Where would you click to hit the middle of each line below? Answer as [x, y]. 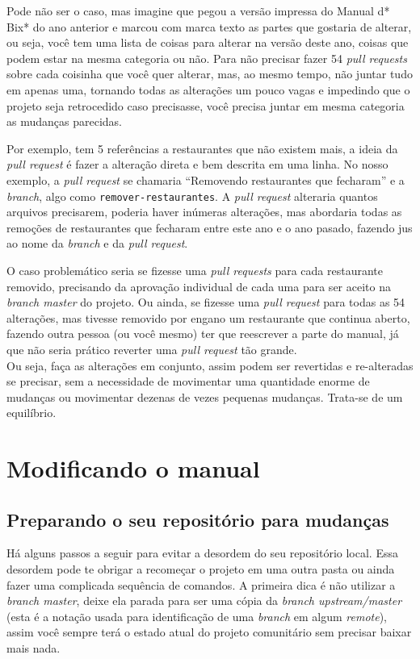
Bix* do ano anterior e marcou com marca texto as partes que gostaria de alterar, [209, 26]
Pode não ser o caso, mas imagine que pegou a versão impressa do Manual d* [198, 10]
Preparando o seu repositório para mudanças [198, 519]
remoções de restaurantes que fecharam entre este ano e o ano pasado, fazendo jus [210, 227]
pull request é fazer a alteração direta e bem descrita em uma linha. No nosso [197, 164]
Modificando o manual [133, 468]
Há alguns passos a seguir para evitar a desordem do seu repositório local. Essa [202, 553]
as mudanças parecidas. [64, 121]
